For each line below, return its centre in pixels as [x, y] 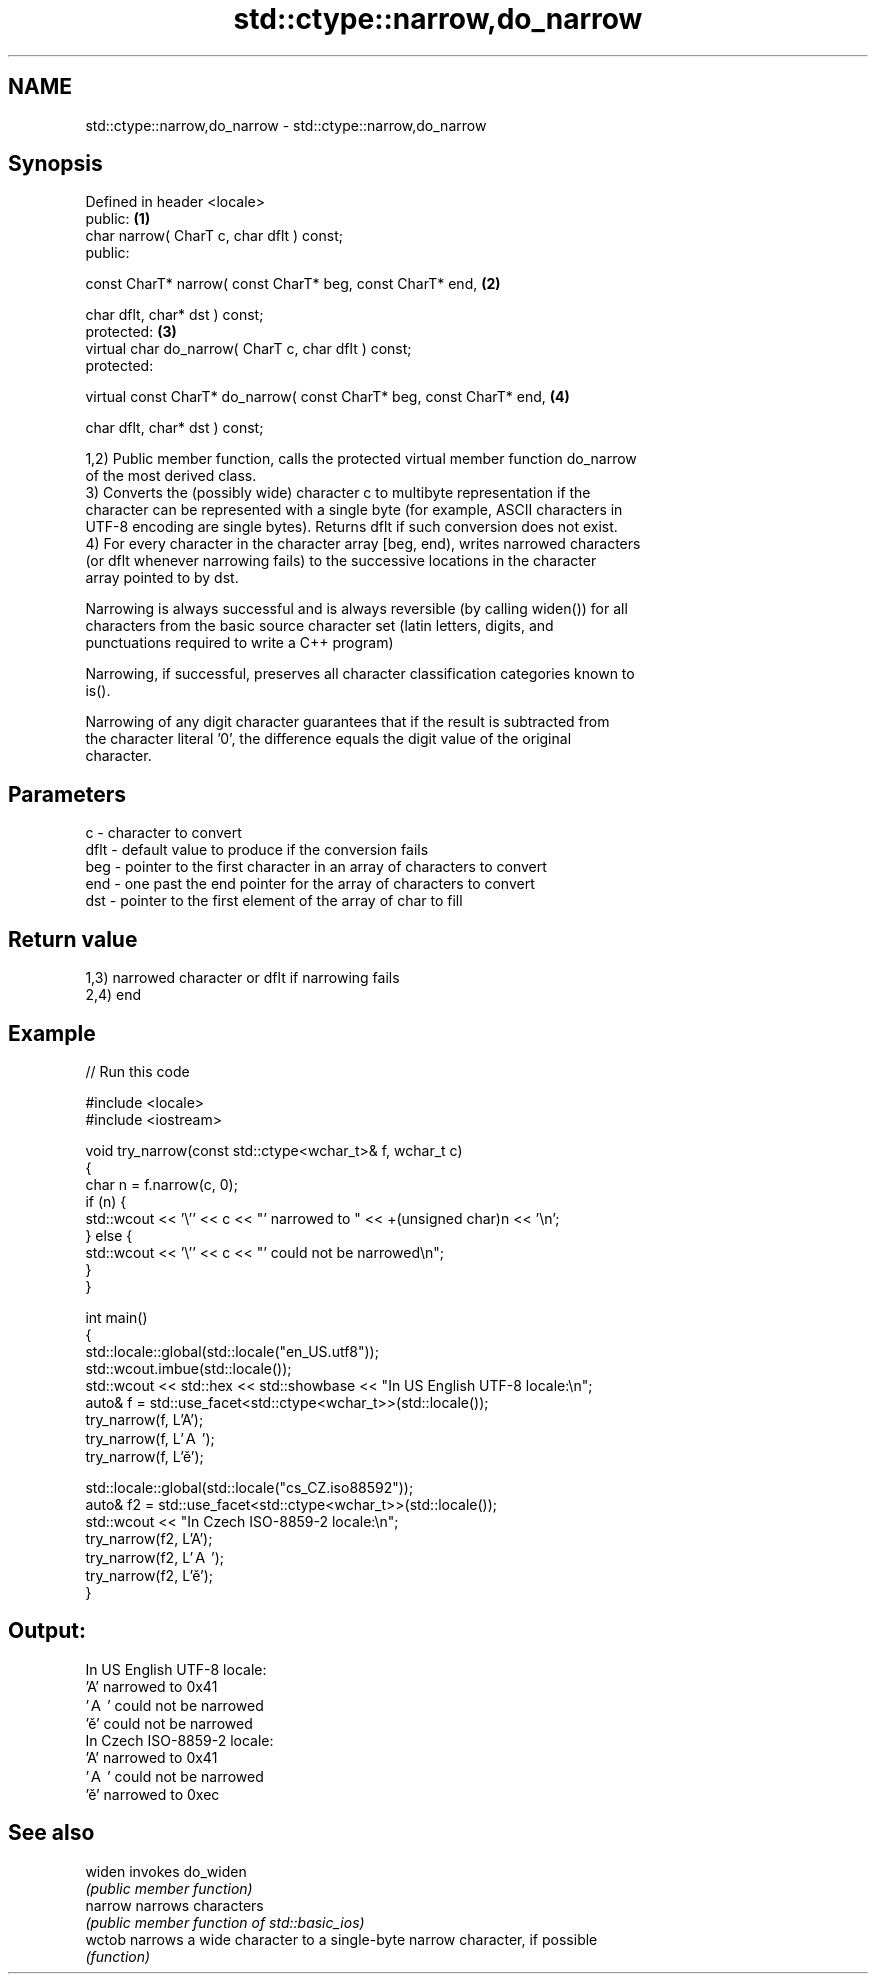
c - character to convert [163, 833]
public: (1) [118, 219]
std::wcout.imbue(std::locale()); [188, 1368]
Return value [73, 939]
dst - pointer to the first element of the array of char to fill [274, 901]
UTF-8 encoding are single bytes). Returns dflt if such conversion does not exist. [351, 527]
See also [51, 1833]
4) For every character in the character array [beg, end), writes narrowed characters [363, 544]
